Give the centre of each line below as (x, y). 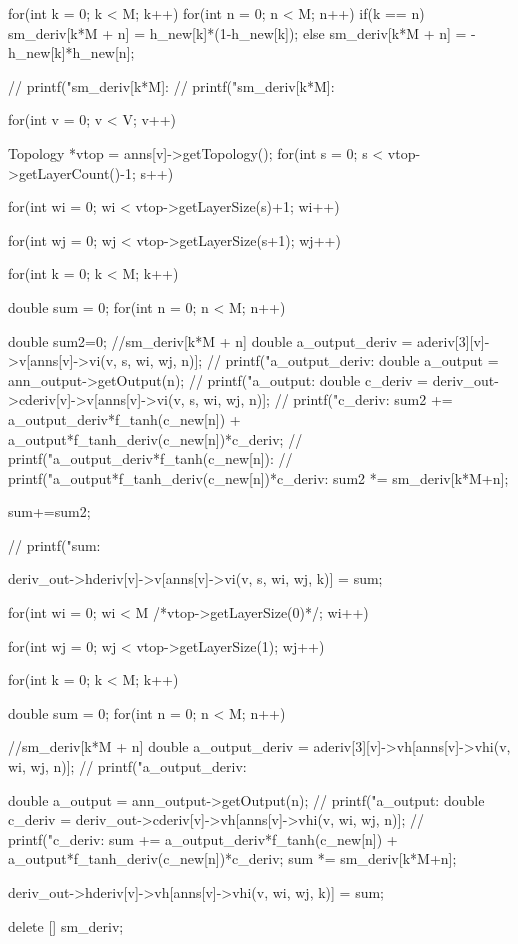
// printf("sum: (54, 544)
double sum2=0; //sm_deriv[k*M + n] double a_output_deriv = (210, 340)
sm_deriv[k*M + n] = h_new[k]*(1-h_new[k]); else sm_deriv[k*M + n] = (237, 32)
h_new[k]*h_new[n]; (71, 52)
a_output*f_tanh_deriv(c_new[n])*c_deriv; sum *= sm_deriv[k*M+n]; (232, 858)
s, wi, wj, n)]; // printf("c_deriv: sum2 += (321, 399)
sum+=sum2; (49, 511)
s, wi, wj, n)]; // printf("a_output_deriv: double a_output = (310, 360)
